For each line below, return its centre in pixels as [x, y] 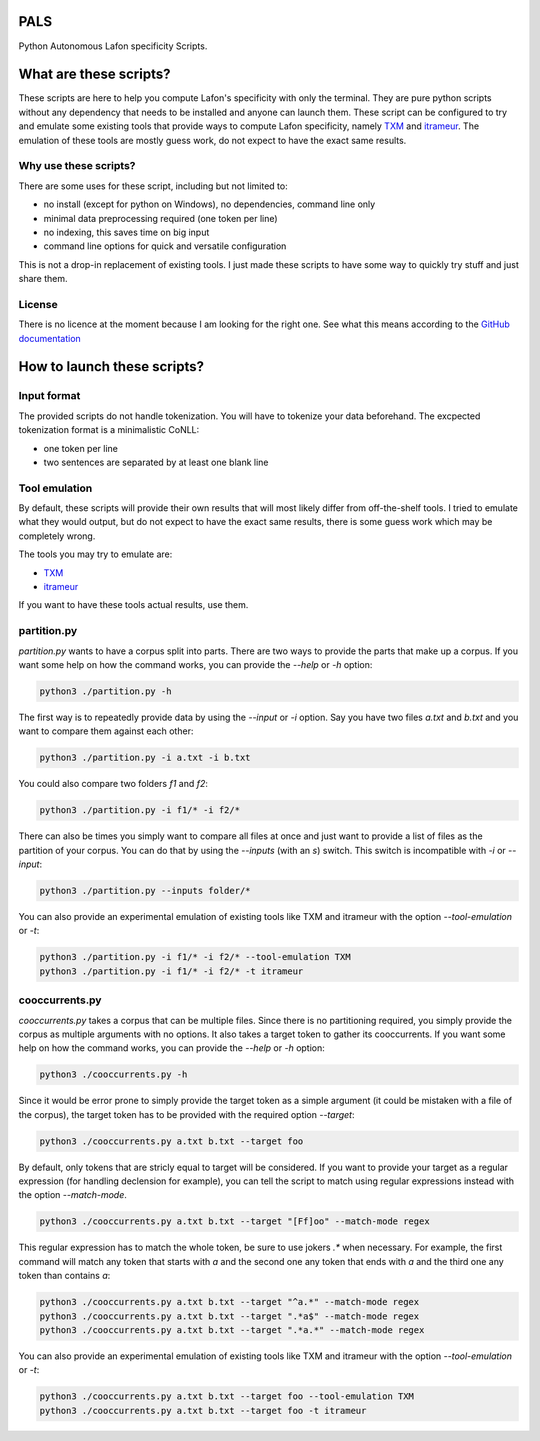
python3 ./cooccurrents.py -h [113, 1074]
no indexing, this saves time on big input [126, 232]
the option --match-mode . [72, 1195]
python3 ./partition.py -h [105, 691]
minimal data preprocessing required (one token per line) [161, 218]
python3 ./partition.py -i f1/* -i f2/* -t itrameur [171, 971]
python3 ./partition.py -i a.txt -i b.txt [145, 758]
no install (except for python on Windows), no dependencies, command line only [209, 204]
